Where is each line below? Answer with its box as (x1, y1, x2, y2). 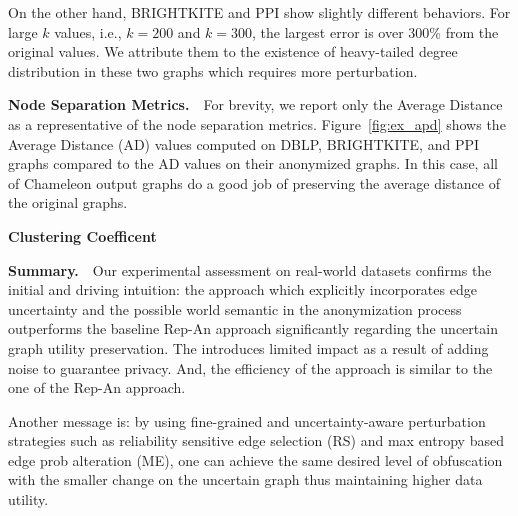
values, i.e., (54, 21, 122, 42)
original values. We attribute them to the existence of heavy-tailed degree (8, 41, 458, 62)
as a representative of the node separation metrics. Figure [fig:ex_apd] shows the (8, 113, 506, 134)
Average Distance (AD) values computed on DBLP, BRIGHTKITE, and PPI (8, 133, 480, 154)
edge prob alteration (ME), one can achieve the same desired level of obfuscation (8, 449, 503, 470)
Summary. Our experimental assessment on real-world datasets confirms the (8, 259, 492, 280)
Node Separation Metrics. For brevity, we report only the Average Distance (8, 94, 503, 115)
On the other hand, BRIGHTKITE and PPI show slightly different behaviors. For (8, 2, 511, 22)
